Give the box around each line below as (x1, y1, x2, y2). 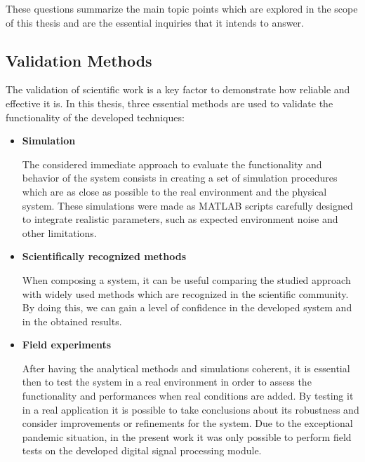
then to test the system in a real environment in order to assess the (22, 374, 312, 389)
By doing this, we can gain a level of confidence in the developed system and (22, 300, 352, 315)
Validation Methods (6, 49, 152, 71)
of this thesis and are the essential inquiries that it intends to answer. (6, 15, 304, 29)
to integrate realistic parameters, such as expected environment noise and (22, 212, 338, 226)
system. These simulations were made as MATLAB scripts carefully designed (22, 198, 353, 212)
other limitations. (22, 225, 97, 240)
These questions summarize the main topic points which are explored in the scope (6, 1, 358, 15)
